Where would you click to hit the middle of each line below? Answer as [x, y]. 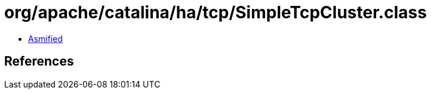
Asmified [46, 38]
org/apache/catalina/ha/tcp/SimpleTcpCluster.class [215, 12]
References [39, 61]
